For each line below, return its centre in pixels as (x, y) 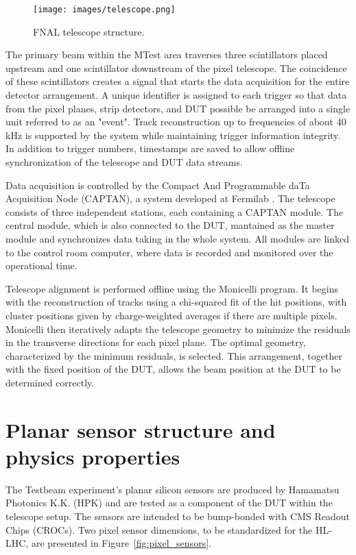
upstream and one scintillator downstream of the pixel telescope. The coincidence (176, 67)
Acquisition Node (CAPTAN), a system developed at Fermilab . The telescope (170, 198)
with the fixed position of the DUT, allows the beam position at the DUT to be (173, 369)
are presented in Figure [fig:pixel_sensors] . (121, 543)
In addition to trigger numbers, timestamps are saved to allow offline (150, 148)
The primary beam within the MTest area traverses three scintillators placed (167, 54)
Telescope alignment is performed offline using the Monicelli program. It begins (172, 288)
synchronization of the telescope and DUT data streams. (124, 162)
